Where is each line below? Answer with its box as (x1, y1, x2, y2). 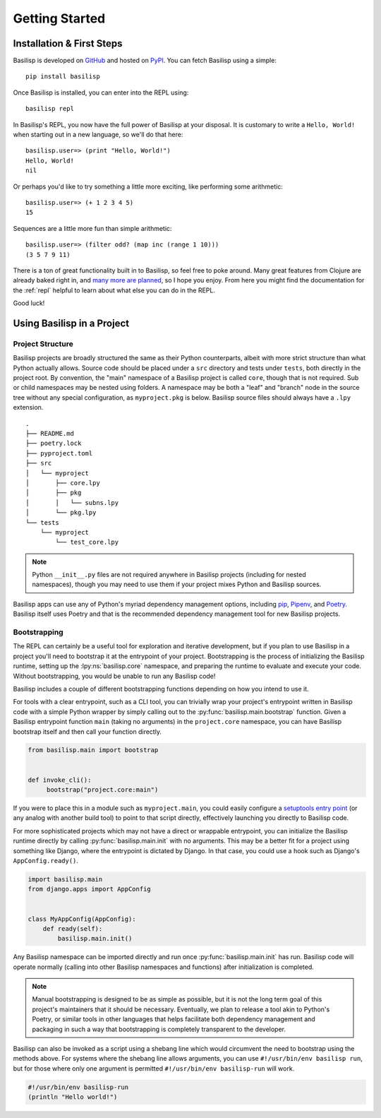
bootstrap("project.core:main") (46, 786, 159, 794)
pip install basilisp (25, 73, 100, 81)
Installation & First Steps (13, 37, 123, 49)
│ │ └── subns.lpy (25, 499, 119, 506)
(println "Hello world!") (28, 1093, 118, 1101)
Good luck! (13, 299, 45, 307)
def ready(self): (42, 924, 103, 932)
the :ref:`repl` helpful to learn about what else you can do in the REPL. (13, 286, 215, 295)
